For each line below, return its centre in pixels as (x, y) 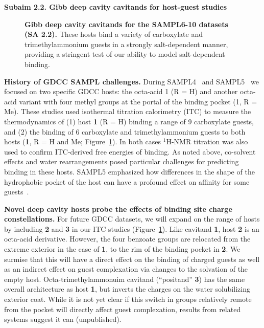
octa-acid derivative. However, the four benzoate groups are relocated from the (127, 239)
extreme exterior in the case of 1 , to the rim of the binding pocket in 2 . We (122, 249)
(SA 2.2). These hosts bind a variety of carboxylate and (114, 34)
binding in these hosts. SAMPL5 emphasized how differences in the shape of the (129, 171)
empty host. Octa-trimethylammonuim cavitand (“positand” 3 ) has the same (125, 279)
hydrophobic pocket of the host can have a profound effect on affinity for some (127, 181)
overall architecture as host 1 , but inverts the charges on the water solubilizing (127, 289)
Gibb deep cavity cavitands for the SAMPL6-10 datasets (126, 24)
